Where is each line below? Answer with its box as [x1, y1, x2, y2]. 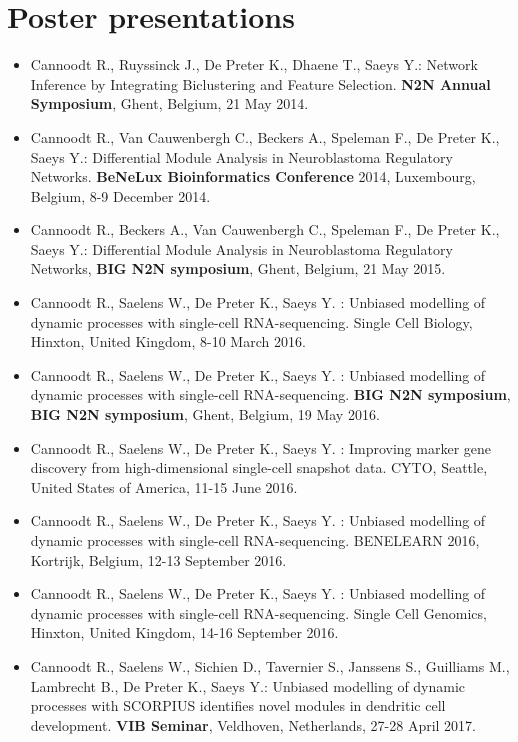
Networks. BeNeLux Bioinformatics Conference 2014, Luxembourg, [30, 166, 476, 187]
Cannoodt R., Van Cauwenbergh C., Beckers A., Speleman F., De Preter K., [30, 126, 500, 147]
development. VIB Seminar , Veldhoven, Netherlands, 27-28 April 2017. [30, 714, 477, 735]
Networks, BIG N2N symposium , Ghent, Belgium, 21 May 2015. [30, 258, 446, 279]
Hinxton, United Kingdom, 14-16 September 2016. [30, 622, 339, 643]
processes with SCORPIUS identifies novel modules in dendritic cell [30, 695, 446, 716]
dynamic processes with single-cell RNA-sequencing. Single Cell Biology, [30, 311, 473, 332]
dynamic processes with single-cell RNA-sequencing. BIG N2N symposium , [30, 384, 511, 405]
